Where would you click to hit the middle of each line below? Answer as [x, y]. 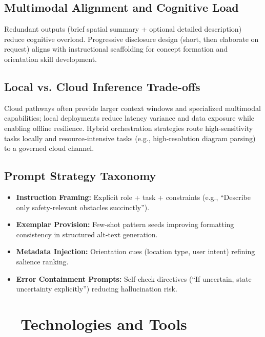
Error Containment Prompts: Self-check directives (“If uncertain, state [134, 278]
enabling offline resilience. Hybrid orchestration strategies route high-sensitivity [129, 128]
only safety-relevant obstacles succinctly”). [83, 207]
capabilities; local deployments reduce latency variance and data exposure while [129, 118]
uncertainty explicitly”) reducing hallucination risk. [97, 289]
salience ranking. [42, 261]
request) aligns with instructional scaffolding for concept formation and [116, 49]
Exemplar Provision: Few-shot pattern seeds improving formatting [125, 224]
